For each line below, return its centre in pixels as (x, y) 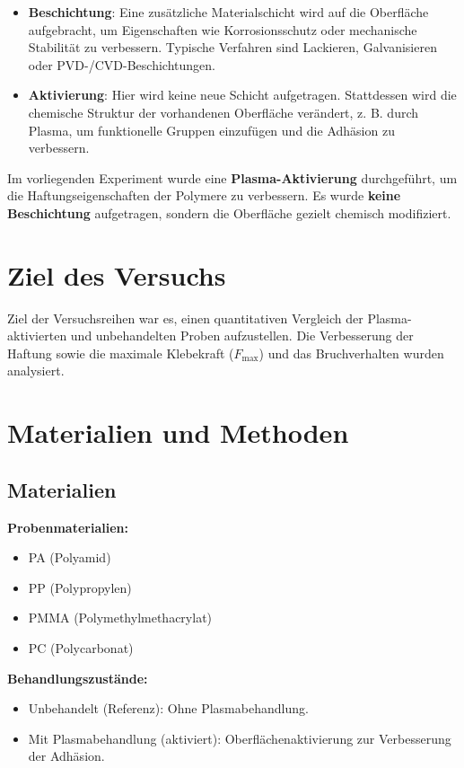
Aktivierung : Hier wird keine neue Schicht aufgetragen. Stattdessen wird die (242, 95)
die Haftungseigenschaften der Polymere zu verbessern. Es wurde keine (204, 195)
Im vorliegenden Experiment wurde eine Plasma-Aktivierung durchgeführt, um (232, 177)
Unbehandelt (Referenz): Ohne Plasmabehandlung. (168, 708)
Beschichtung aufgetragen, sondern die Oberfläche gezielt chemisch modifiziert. (229, 212)
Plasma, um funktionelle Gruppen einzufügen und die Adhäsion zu (211, 130)
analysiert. (36, 371)
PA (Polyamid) (70, 557)
